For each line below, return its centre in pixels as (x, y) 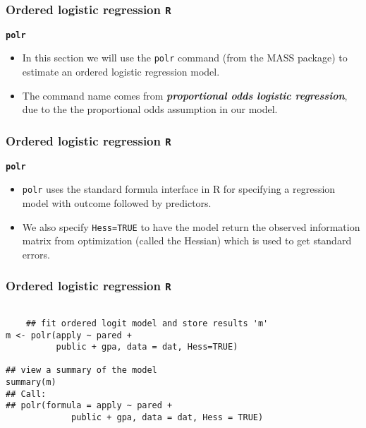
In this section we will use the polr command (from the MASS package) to (185, 58)
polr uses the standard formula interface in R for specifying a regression (179, 189)
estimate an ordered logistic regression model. (121, 72)
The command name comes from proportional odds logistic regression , (185, 95)
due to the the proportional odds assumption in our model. (150, 109)
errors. (36, 254)
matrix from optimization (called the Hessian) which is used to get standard (187, 240)
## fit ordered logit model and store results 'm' (147, 323)
